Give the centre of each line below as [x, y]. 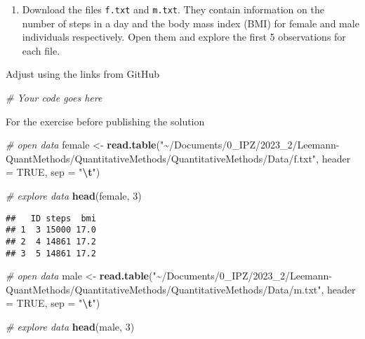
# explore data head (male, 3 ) [70, 326]
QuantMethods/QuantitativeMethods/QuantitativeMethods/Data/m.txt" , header [181, 289]
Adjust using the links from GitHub [82, 74]
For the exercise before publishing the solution [105, 121]
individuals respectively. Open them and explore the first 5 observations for [184, 37]
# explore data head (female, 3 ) [74, 195]
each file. [41, 50]
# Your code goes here [54, 98]
